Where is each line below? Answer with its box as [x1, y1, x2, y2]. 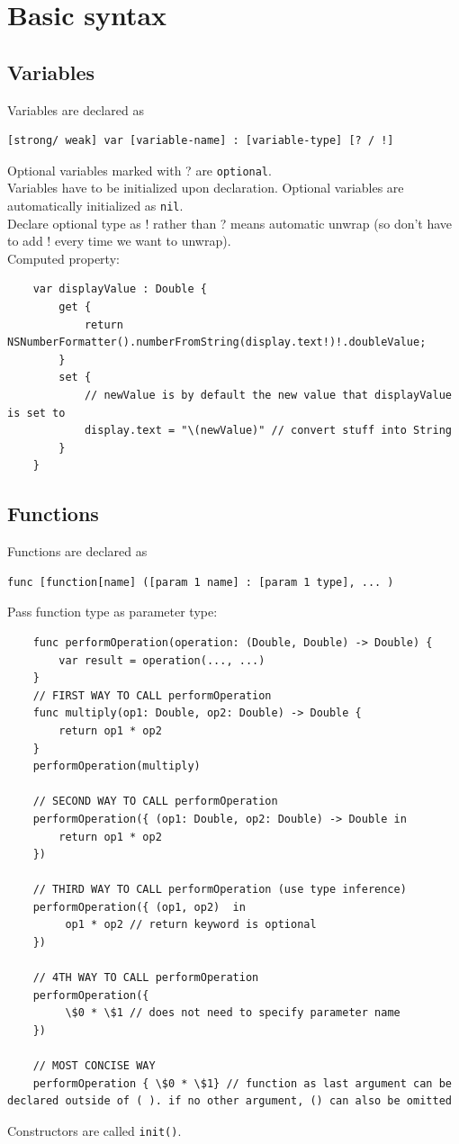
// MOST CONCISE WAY [32, 1059, 156, 1073]
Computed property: [7, 248, 120, 267]
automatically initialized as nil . [7, 196, 184, 215]
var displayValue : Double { [32, 283, 207, 296]
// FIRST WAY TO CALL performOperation [32, 689, 272, 702]
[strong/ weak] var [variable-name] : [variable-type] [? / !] [7, 134, 394, 148]
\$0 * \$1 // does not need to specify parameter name [65, 1006, 400, 1020]
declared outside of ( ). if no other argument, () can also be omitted [7, 1094, 452, 1108]
